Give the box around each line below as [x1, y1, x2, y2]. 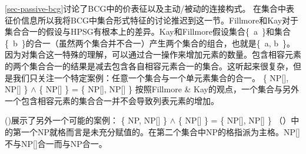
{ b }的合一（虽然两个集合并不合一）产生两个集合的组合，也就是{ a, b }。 [5, 36, 295, 49]
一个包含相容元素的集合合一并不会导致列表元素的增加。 [5, 94, 219, 106]
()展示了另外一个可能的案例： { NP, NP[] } [5, 114, 168, 126]
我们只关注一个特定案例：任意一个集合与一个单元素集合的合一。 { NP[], [12, 71, 289, 83]
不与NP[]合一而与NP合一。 [5, 137, 107, 149]
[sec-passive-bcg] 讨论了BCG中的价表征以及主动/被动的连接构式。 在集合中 [5, 2, 287, 14]
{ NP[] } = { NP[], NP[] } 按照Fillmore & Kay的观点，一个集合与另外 [39, 83, 299, 95]
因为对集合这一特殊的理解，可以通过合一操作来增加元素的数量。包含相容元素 [5, 48, 301, 61]
